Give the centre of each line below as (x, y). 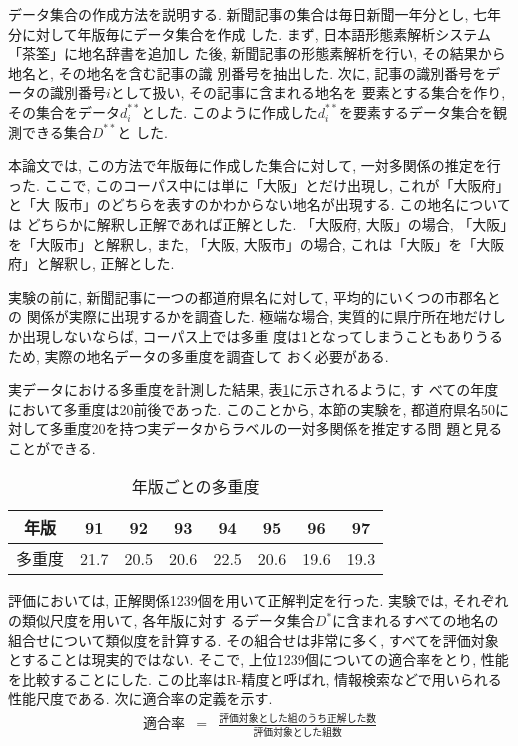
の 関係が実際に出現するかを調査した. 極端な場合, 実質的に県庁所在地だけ (250, 316)
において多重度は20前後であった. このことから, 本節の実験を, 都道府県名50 (252, 408)
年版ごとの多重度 (195, 487)
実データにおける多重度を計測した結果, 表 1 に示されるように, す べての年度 (253, 389)
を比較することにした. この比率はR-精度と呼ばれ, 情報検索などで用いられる (255, 678)
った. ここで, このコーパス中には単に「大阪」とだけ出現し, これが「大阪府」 (259, 184)
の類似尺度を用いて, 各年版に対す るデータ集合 (161, 620)
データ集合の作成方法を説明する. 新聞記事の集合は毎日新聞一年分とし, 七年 (255, 14)
